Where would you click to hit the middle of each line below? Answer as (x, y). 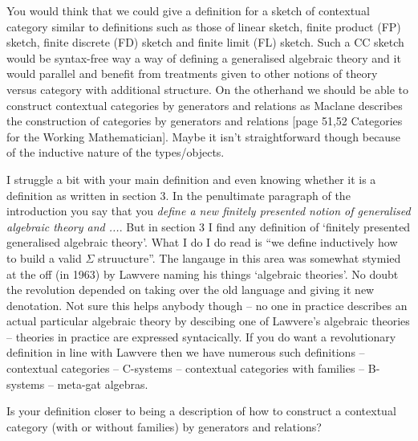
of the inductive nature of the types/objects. (116, 152)
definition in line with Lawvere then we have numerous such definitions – (186, 352)
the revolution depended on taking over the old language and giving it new (191, 290)
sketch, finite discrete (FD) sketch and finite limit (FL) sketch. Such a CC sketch (205, 42)
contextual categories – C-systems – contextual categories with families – (186, 368)
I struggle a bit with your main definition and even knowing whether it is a (191, 179)
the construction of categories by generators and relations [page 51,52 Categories (205, 121)
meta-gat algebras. (103, 384)
